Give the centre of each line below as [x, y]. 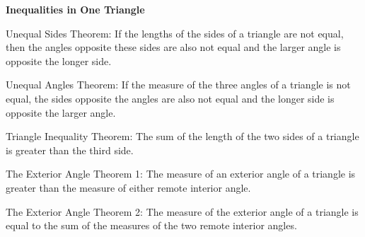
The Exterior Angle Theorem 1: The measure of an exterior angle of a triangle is [181, 174]
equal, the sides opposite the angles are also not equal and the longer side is [170, 98]
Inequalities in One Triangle [75, 9]
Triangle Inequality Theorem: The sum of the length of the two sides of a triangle [182, 136]
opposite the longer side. [59, 60]
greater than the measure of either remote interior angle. [128, 187]
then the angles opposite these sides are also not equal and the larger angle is [173, 47]
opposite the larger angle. [61, 112]
